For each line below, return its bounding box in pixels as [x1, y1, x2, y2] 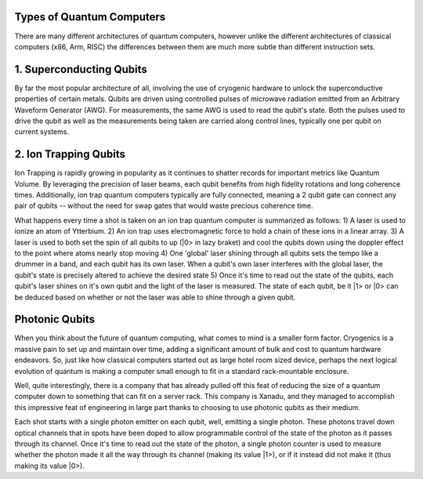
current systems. [14, 127, 70, 136]
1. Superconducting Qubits [14, 63, 148, 76]
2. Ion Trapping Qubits [14, 147, 125, 161]
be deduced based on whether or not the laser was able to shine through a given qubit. [14, 292, 296, 302]
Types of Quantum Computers [14, 10, 166, 24]
